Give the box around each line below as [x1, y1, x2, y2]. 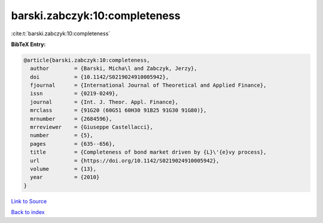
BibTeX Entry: [11, 41, 46, 48]
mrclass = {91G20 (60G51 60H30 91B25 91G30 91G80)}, [30, 107, 207, 114]
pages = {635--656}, [30, 140, 116, 147]
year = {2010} [30, 174, 100, 181]
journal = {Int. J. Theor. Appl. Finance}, [30, 99, 179, 105]
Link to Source [11, 197, 47, 204]
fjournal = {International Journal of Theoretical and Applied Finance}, [30, 82, 267, 89]
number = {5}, [30, 132, 94, 139]
